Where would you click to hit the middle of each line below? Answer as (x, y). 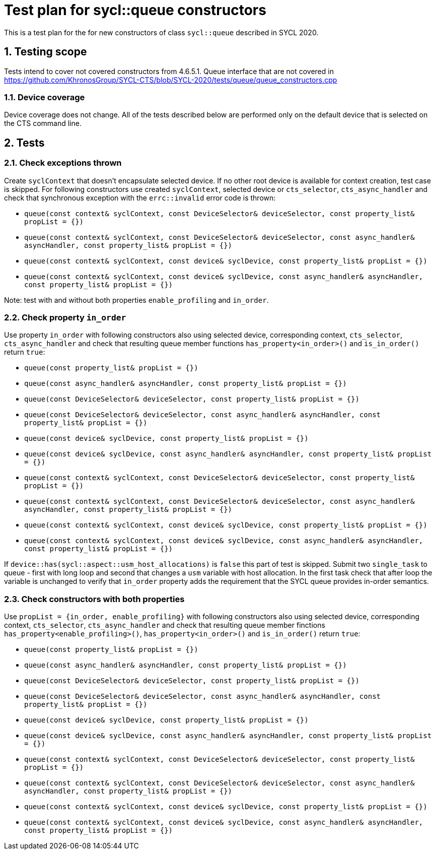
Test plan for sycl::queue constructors (135, 10)
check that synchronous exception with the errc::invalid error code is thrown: (140, 198)
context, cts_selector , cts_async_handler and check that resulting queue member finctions (165, 625)
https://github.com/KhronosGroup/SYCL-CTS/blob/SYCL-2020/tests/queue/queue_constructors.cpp (171, 80)
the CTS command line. (43, 123)
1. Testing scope (46, 52)
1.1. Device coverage (45, 97)
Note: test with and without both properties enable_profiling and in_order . (136, 300)
